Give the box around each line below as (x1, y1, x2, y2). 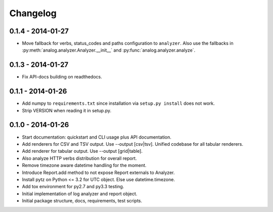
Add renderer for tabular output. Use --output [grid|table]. (22, 148, 143, 154)
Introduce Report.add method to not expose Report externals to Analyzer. (22, 169, 175, 176)
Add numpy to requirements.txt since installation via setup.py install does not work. (22, 100, 215, 106)
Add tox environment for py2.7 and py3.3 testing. (22, 184, 124, 190)
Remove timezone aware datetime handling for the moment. (22, 162, 147, 168)
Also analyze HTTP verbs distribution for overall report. (22, 155, 137, 161)
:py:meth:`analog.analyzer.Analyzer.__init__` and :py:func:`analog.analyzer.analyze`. (22, 47, 196, 53)
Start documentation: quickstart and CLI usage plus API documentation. (22, 134, 172, 140)
